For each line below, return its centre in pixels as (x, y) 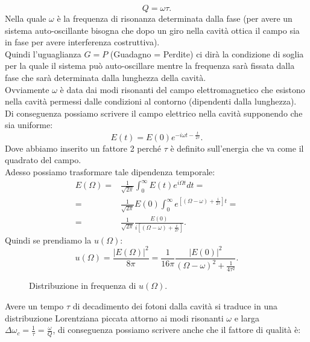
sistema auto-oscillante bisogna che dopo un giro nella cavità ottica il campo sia (152, 30)
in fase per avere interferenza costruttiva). (82, 42)
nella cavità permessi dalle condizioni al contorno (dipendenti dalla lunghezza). (151, 101)
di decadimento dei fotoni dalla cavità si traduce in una (175, 306)
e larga (247, 318)
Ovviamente (27, 89)
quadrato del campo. (43, 160)
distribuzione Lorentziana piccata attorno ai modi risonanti (114, 318)
